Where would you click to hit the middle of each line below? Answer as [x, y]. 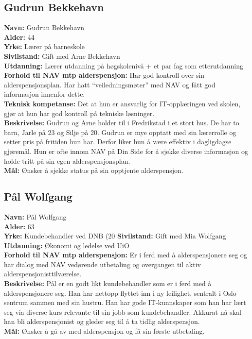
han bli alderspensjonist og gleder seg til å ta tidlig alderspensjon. [102, 321]
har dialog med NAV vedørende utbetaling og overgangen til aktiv [102, 264]
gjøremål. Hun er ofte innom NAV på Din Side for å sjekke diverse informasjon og [126, 151]
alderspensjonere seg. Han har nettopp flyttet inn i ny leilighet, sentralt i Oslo [120, 293]
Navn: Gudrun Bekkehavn [44, 27]
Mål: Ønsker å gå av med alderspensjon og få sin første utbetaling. [104, 331]
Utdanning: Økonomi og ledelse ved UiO [67, 245]
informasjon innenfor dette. [45, 94]
